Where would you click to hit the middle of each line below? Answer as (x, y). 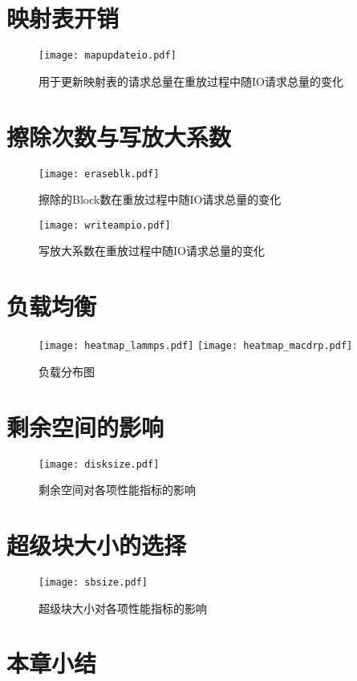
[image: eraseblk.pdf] (99, 174)
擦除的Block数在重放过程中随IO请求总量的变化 (160, 199)
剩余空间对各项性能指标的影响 (117, 490)
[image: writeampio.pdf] (105, 225)
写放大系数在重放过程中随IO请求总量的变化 (152, 251)
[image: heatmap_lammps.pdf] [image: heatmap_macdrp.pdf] (196, 346)
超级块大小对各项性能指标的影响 (123, 608)
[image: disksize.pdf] (99, 464)
